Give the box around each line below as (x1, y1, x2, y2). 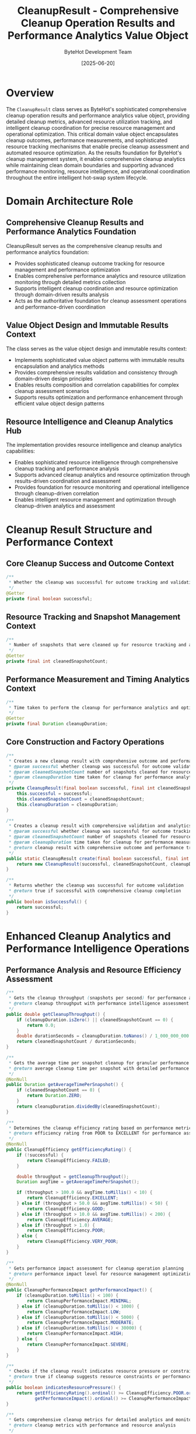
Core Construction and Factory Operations (6, 737, 164, 747)
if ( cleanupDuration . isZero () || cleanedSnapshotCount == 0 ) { (16, 1016, 174, 1023)
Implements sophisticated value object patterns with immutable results (14, 356, 185, 363)
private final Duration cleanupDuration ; (6, 721, 108, 727)
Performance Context (6, 535, 114, 549)
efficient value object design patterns (14, 399, 105, 407)
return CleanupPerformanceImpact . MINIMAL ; (27, 1298, 132, 1304)
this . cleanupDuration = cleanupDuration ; (16, 801, 118, 808)
